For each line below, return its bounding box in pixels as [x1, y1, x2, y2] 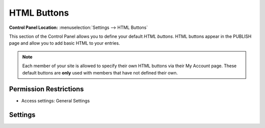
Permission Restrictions [9, 85, 84, 93]
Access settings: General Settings [21, 98, 90, 104]
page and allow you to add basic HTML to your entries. [9, 40, 120, 46]
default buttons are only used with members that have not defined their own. [22, 70, 178, 76]
